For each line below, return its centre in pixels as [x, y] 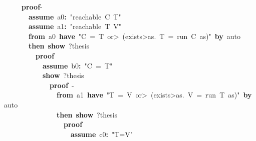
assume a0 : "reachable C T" [75, 16]
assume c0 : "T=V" [102, 134]
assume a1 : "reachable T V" [75, 26]
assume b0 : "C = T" [78, 65]
